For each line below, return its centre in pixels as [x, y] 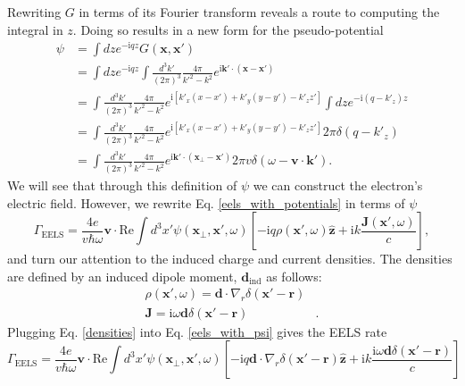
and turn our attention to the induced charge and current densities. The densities [230, 259]
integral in [35, 29]
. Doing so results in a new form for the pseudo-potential [228, 29]
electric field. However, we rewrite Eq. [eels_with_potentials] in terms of [206, 202]
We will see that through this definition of [122, 185]
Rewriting [34, 12]
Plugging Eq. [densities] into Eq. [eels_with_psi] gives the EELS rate [197, 331]
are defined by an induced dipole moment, [122, 276]
